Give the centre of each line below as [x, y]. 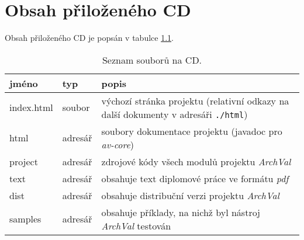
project [24, 161]
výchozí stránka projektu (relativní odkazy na [195, 100]
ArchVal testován [136, 225]
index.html [31, 107]
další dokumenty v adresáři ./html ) [175, 114]
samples [25, 219]
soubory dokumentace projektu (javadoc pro [192, 131]
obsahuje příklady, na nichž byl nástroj [181, 212]
